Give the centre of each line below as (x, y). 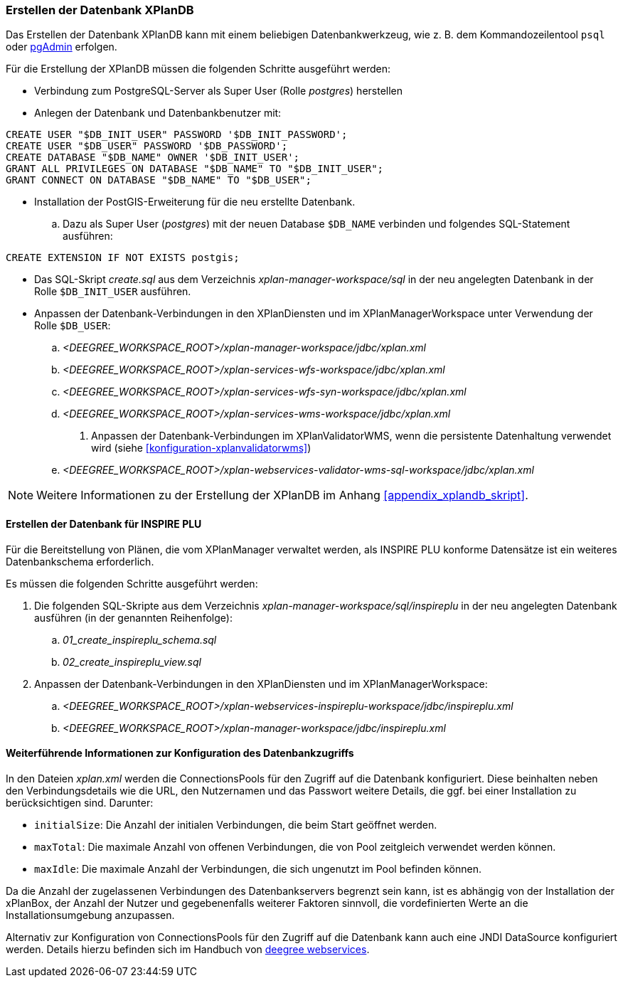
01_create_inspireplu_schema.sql (140, 639)
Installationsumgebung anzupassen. (90, 915)
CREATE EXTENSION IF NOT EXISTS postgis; (123, 258)
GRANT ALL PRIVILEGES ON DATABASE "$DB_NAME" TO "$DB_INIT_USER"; (195, 169)
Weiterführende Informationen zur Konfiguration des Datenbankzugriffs (180, 753)
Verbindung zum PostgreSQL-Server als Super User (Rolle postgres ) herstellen (219, 91)
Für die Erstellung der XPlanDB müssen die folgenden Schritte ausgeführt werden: (198, 69)
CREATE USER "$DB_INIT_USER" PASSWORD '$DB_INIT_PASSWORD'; (177, 135)
